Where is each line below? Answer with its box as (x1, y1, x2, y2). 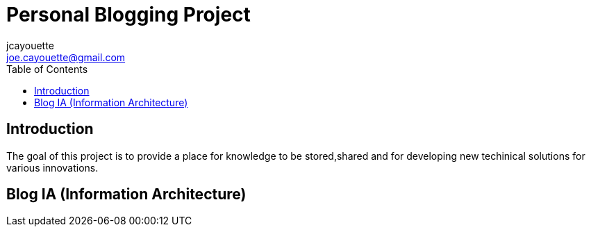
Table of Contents (6, 63, 88, 75)
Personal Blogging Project (6, 3, 251, 26)
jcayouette (6, 39, 54, 51)
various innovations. (6, 161, 99, 174)
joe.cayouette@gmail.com (6, 51, 126, 63)
